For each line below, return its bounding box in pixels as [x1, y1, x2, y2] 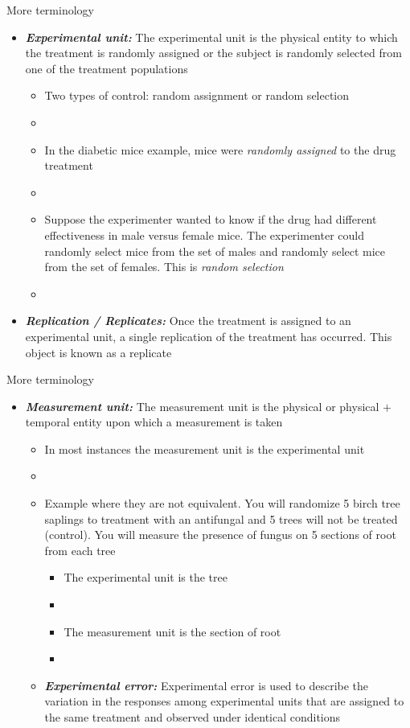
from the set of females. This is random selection [44, 258, 284, 275]
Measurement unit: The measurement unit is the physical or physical [25, 397, 379, 414]
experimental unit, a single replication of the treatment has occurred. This [25, 327, 392, 344]
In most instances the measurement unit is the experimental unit [44, 440, 365, 457]
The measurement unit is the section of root [64, 623, 281, 640]
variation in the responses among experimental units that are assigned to [44, 693, 404, 709]
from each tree [44, 541, 116, 558]
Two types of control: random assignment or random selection [44, 87, 350, 104]
